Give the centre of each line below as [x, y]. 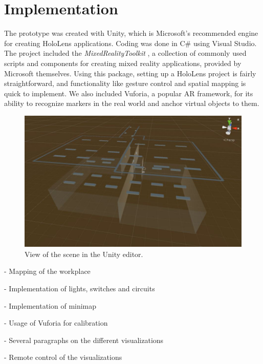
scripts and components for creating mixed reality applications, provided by [123, 63]
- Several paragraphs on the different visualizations [84, 340]
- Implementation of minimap [50, 305]
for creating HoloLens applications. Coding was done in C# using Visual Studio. [130, 43]
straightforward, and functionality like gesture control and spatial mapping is [125, 83]
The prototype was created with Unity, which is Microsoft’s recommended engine [131, 33]
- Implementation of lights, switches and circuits [80, 288]
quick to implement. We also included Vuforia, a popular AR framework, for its [129, 93]
